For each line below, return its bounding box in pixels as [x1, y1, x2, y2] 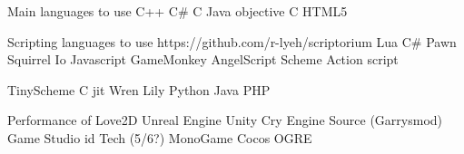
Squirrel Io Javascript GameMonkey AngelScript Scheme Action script [7, 50, 399, 69]
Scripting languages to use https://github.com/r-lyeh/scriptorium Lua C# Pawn [7, 32, 457, 51]
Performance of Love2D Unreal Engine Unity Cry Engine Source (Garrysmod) [7, 111, 443, 130]
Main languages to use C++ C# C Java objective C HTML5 [7, 2, 348, 20]
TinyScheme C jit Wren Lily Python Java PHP [7, 80, 271, 99]
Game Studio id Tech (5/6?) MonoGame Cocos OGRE [7, 128, 312, 147]
